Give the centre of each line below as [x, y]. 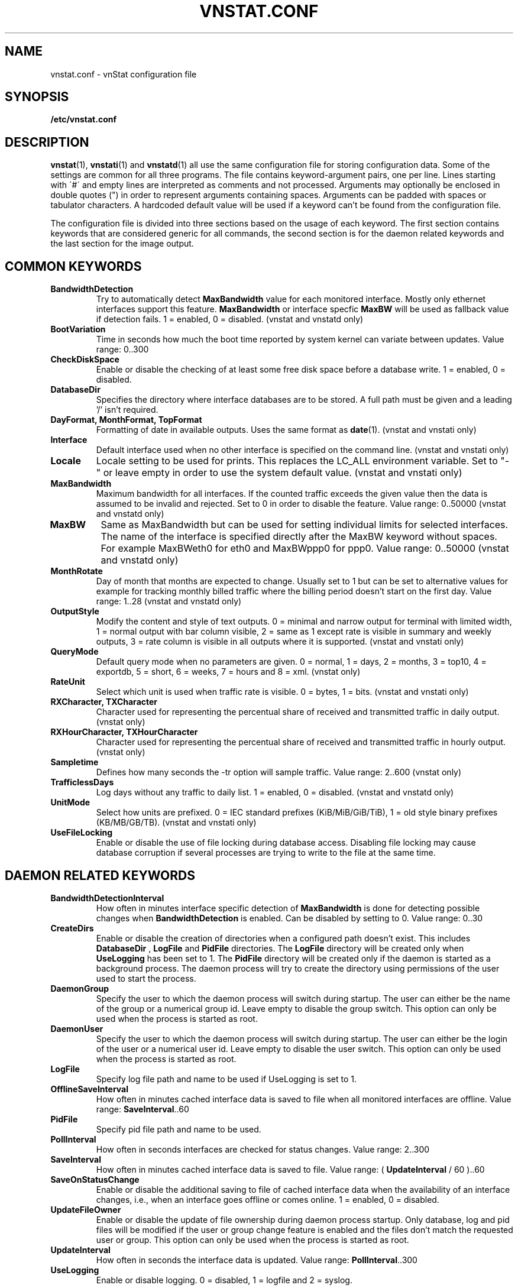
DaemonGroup [80, 988]
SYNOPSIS [37, 97]
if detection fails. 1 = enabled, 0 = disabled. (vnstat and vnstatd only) [230, 319]
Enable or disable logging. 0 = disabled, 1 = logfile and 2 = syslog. [224, 1280]
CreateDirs [72, 928]
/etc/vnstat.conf [84, 119]
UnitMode [70, 802]
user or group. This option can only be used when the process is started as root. [252, 1240]
